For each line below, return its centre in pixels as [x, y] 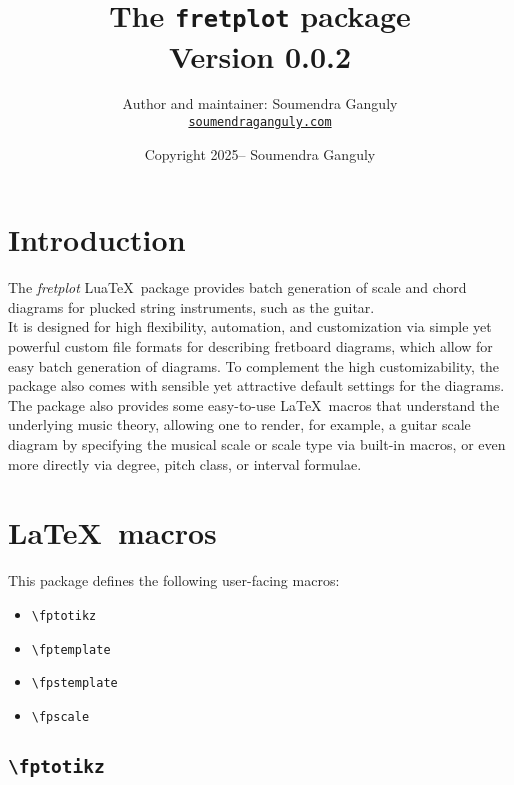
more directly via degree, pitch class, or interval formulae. [185, 463]
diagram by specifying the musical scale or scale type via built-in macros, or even [257, 443]
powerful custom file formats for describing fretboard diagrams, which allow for [250, 346]
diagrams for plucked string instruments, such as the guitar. [191, 306]
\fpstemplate [74, 683]
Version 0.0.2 [260, 55]
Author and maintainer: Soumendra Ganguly [260, 103]
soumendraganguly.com [260, 122]
